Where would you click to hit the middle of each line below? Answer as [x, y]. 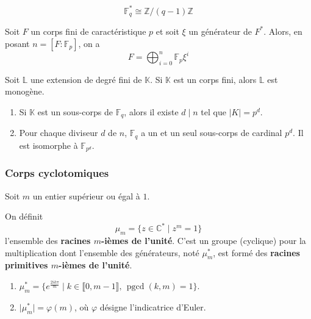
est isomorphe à [48, 145]
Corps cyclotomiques [57, 173]
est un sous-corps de [75, 112]
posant [17, 43]
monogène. [25, 91]
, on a [89, 43]
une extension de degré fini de [86, 79]
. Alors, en [283, 31]
